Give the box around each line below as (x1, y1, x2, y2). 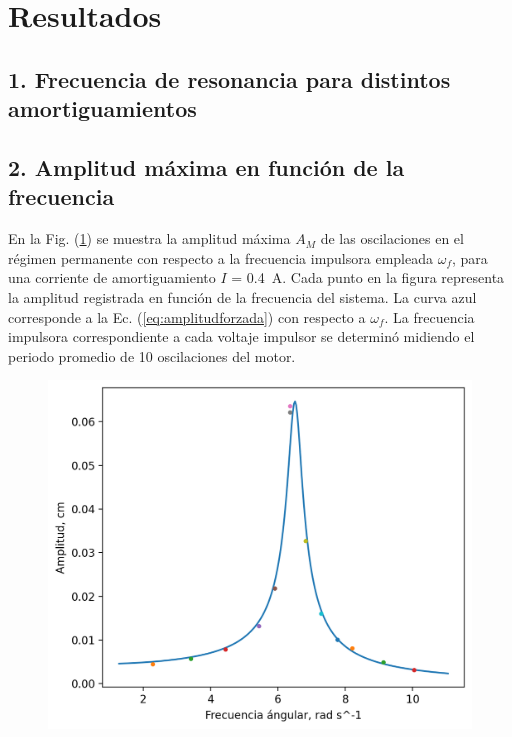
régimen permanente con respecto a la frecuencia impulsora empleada (8, 247, 433, 268)
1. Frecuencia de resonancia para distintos (8, 63, 451, 94)
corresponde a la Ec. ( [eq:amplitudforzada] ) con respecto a (8, 306, 366, 327)
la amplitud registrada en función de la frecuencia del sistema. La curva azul (8, 286, 477, 307)
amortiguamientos (8, 93, 197, 124)
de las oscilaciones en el (320, 228, 464, 249)
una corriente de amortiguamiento (8, 267, 216, 288)
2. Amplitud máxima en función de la (8, 151, 405, 182)
